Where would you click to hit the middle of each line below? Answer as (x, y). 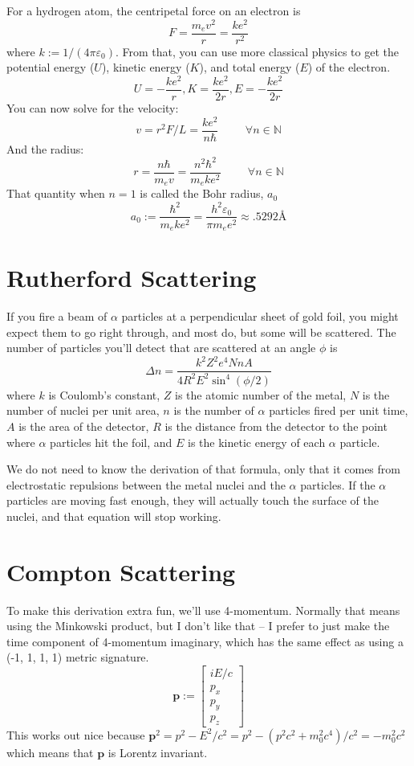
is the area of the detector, (84, 426)
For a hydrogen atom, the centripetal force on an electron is (154, 10)
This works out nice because (76, 734)
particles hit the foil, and (111, 442)
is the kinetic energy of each (256, 442)
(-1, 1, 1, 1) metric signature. (78, 657)
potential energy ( (51, 67)
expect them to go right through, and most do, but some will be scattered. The (201, 332)
